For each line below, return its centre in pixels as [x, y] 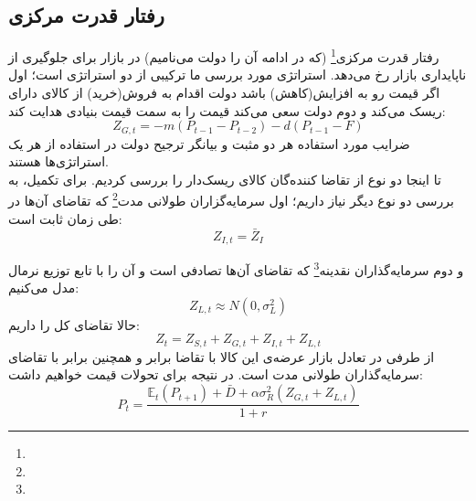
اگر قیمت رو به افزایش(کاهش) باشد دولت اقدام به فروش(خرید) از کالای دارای [224, 93]
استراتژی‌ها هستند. [58, 161]
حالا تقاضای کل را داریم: [74, 324]
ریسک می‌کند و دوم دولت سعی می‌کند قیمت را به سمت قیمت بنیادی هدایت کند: [227, 110]
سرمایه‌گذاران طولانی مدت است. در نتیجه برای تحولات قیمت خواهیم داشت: [216, 374]
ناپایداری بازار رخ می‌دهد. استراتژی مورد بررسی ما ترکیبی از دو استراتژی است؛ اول [238, 75]
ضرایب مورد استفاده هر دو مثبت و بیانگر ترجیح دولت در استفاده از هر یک [209, 143]
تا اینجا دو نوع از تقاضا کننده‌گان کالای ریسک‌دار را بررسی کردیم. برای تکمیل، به [225, 179]
